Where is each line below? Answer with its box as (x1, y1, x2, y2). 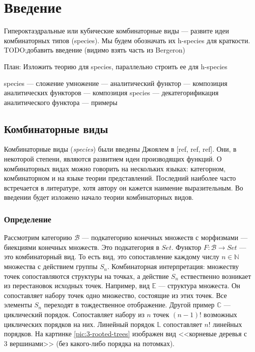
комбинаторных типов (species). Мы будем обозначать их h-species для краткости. (4, 35, 250, 45)
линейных (212, 319, 242, 329)
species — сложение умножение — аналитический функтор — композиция (4, 78, 227, 88)
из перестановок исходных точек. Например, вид (4, 280, 150, 291)
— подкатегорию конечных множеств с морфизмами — (82, 232, 248, 243)
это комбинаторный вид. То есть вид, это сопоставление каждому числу (4, 251, 220, 262)
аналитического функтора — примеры (4, 97, 117, 107)
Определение (4, 213, 52, 225)
